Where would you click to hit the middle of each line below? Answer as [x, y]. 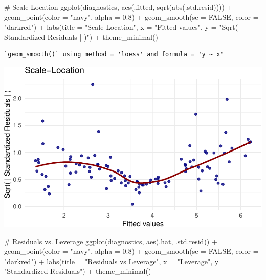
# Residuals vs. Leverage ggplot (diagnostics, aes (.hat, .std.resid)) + [111, 241]
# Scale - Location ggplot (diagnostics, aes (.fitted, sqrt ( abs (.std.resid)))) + [118, 7]
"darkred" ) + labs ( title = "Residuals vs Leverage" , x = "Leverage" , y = [115, 261]
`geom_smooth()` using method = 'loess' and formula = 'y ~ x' [114, 55]
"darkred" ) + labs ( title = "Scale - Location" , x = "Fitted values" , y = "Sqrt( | [123, 27]
